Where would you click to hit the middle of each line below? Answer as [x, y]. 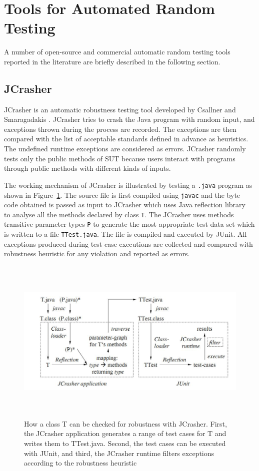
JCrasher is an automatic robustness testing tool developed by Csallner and [120, 109]
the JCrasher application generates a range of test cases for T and [125, 433]
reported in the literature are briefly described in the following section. [112, 61]
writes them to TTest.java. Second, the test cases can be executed [125, 443]
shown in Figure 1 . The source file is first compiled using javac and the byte [122, 195]
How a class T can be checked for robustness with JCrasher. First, [125, 423]
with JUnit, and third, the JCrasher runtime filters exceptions [119, 453]
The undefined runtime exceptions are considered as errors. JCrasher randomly [125, 149]
